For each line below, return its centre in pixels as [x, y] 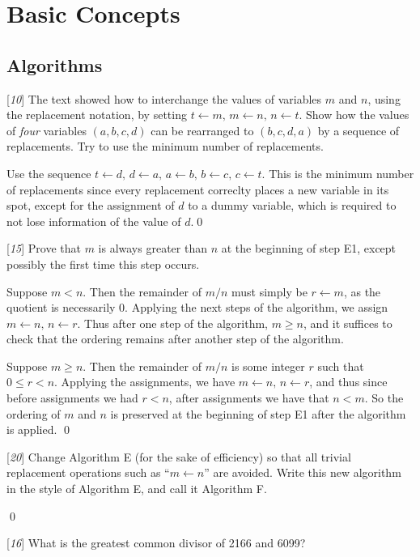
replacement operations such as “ [88, 472]
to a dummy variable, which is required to [292, 205]
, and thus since [348, 382]
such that [341, 366]
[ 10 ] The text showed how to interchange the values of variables [164, 98]
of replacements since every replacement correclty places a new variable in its [198, 189]
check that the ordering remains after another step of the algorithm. [175, 339]
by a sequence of [358, 130]
